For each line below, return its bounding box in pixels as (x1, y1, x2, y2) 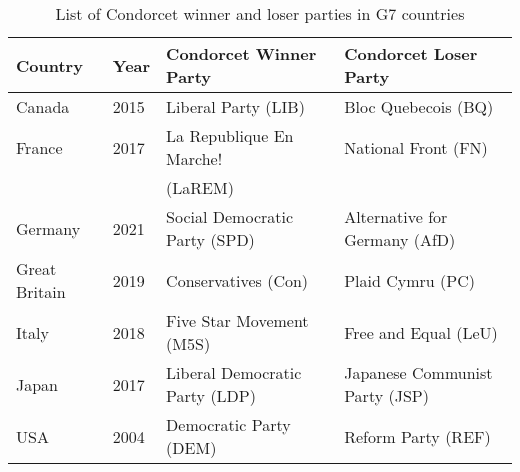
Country (16, 53, 83, 77)
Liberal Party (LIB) (166, 95, 305, 118)
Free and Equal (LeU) (344, 320, 498, 344)
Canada (16, 95, 70, 118)
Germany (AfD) (344, 228, 456, 251)
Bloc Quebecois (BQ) (344, 95, 494, 118)
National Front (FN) (344, 135, 488, 159)
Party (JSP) (344, 384, 429, 407)
